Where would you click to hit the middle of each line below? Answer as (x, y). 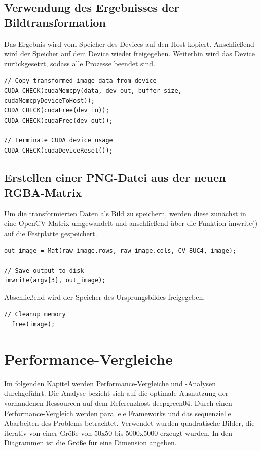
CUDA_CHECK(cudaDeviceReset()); (59, 150)
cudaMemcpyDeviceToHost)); (49, 101)
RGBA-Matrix (43, 192)
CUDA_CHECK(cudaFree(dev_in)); (57, 111)
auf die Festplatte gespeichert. (51, 233)
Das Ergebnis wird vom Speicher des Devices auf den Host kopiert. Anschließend (129, 43)
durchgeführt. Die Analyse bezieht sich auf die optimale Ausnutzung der (116, 393)
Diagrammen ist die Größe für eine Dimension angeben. (90, 443)
